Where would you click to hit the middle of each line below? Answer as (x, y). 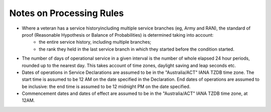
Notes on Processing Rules (66, 13)
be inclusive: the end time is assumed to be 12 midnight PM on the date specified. (106, 86)
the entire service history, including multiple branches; (95, 42)
